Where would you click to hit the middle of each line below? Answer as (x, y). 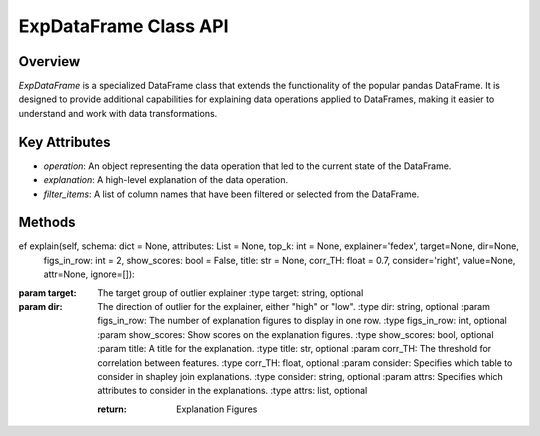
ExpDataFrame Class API (123, 26)
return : (112, 409)
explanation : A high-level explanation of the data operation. (166, 180)
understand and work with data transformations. (118, 113)
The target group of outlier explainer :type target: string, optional (230, 292)
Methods (47, 222)
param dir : (40, 306)
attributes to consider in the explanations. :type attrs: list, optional (232, 391)
